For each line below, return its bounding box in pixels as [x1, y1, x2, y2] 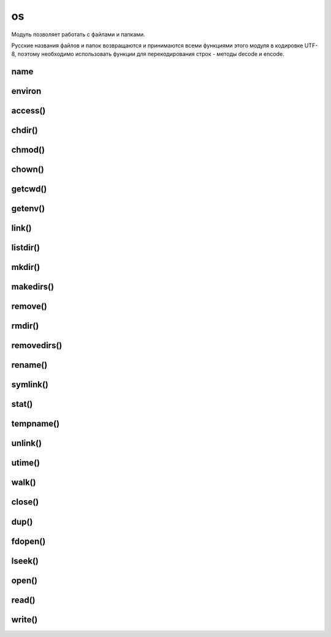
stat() [11, 399, 33, 409]
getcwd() [11, 184, 47, 195]
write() [11, 614, 38, 625]
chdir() [11, 125, 38, 136]
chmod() [11, 145, 45, 155]
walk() [11, 477, 36, 488]
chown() [11, 164, 44, 175]
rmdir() [11, 321, 39, 331]
